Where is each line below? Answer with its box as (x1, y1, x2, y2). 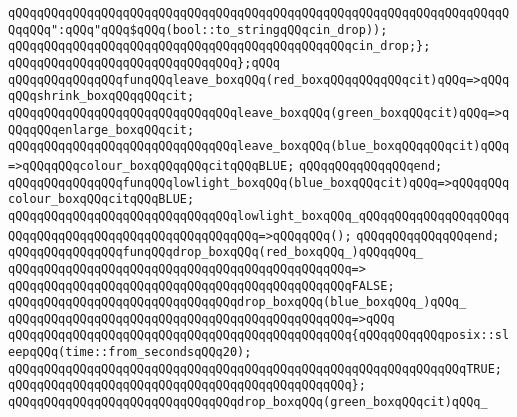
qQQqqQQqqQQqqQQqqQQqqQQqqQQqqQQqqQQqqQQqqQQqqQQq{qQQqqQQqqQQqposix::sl (8, 328, 510, 343)
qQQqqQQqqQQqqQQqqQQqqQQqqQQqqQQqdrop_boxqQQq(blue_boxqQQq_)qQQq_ (8, 295, 467, 310)
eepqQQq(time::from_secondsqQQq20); (8, 345, 252, 360)
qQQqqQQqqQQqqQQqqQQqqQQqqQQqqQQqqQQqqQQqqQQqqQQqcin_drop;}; (8, 39, 431, 54)
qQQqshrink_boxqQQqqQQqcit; (8, 89, 195, 104)
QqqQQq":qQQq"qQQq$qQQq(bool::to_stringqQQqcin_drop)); (8, 22, 388, 37)
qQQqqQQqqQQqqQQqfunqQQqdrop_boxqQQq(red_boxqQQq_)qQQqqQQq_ (8, 245, 424, 260)
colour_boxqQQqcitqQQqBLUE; (8, 192, 195, 207)
